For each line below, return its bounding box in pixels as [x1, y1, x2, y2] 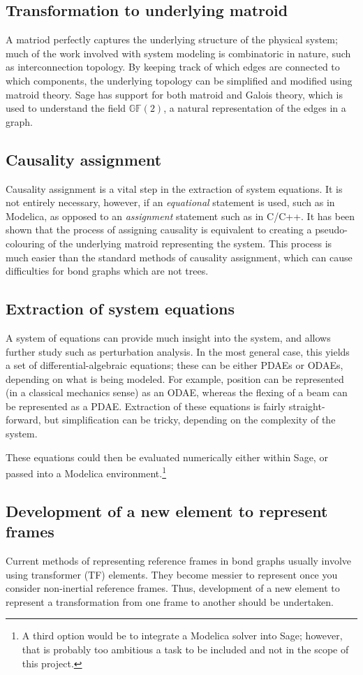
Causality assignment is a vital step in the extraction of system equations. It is [6, 181, 343, 196]
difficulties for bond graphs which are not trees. [6, 263, 209, 278]
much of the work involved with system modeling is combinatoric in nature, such [6, 45, 351, 60]
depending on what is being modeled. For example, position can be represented [6, 371, 344, 386]
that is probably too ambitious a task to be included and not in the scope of [22, 642, 349, 657]
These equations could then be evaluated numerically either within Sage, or [6, 449, 328, 464]
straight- [288, 398, 325, 413]
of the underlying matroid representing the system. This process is [47, 235, 332, 250]
